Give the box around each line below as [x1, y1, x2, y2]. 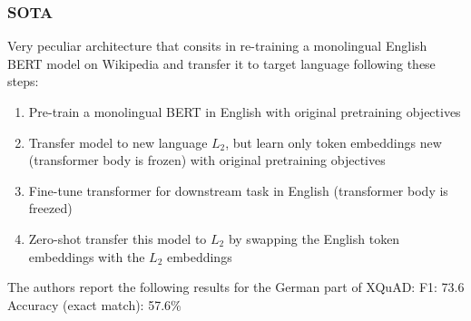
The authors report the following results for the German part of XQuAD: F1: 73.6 [7, 277, 465, 297]
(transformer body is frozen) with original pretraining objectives [28, 151, 386, 170]
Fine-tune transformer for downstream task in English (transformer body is [28, 180, 448, 199]
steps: [7, 72, 39, 91]
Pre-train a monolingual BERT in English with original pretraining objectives [28, 102, 461, 121]
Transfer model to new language [28, 132, 208, 151]
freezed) [28, 199, 73, 218]
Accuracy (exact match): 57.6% [7, 295, 182, 314]
